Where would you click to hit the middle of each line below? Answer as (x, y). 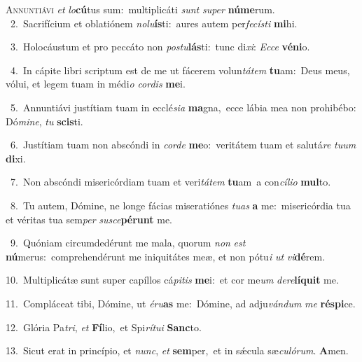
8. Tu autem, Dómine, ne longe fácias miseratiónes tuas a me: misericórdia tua (180, 205)
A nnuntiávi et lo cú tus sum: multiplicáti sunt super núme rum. (140, 9)
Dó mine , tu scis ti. (44, 121)
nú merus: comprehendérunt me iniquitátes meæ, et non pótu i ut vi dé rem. (166, 256)
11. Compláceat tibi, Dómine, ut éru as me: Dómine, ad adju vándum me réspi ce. (181, 303)
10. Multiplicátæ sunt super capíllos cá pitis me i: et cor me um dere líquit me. (172, 280)
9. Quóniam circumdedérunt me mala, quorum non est (128, 243)
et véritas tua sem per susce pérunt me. (89, 219)
